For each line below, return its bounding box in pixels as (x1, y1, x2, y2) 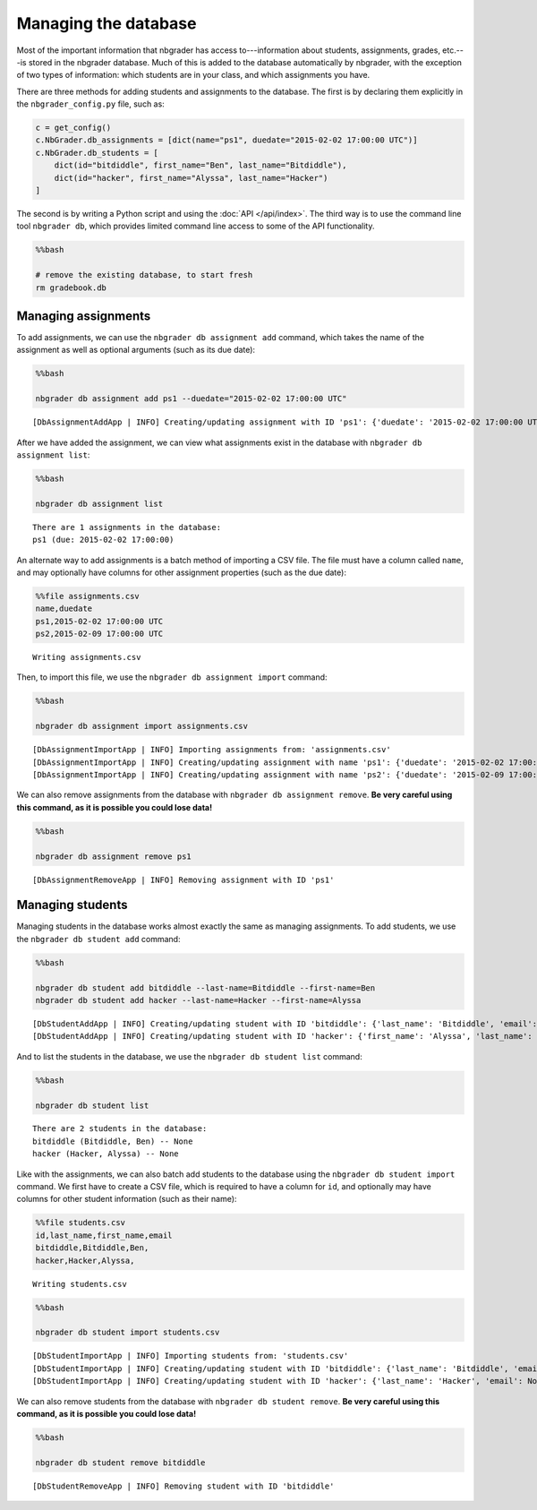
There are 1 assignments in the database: (32, 522, 222, 532)
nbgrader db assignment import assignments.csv (35, 721, 248, 732)
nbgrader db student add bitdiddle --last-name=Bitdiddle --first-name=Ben (35, 982, 376, 993)
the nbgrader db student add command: (16, 933, 181, 944)
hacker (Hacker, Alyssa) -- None (32, 1149, 179, 1159)
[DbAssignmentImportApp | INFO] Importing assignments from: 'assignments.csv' (32, 744, 391, 755)
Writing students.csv (32, 1279, 127, 1289)
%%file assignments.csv (35, 591, 141, 601)
